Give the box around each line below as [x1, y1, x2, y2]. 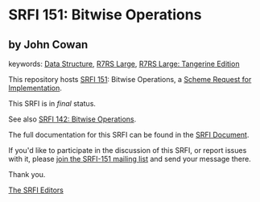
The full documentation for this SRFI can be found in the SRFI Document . [8, 130, 250, 139]
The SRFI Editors [8, 185, 64, 195]
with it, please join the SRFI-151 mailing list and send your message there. [8, 155, 251, 163]
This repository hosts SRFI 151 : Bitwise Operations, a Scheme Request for [8, 75, 252, 84]
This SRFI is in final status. [8, 99, 97, 108]
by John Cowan [8, 38, 89, 52]
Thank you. [8, 170, 46, 179]
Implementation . [8, 83, 63, 93]
